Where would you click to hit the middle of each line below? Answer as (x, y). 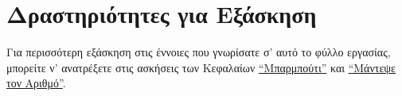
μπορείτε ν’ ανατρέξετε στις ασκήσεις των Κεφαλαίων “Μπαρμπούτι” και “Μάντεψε (201, 67)
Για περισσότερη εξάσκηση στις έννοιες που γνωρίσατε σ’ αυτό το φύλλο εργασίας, (199, 52)
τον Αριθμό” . (36, 83)
